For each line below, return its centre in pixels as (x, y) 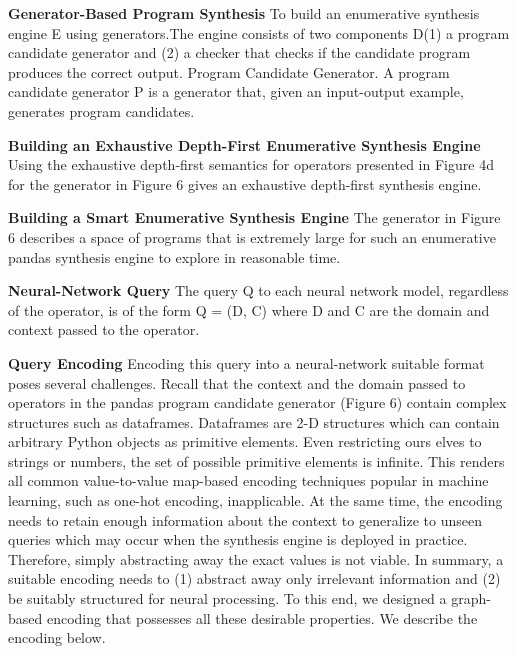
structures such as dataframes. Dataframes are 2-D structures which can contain (254, 421)
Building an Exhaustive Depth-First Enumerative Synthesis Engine (244, 144)
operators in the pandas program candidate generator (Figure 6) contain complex (257, 402)
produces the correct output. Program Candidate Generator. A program (229, 71)
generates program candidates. (101, 110)
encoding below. (57, 637)
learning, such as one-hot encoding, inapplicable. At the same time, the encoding (255, 500)
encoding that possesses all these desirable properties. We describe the (262, 617)
